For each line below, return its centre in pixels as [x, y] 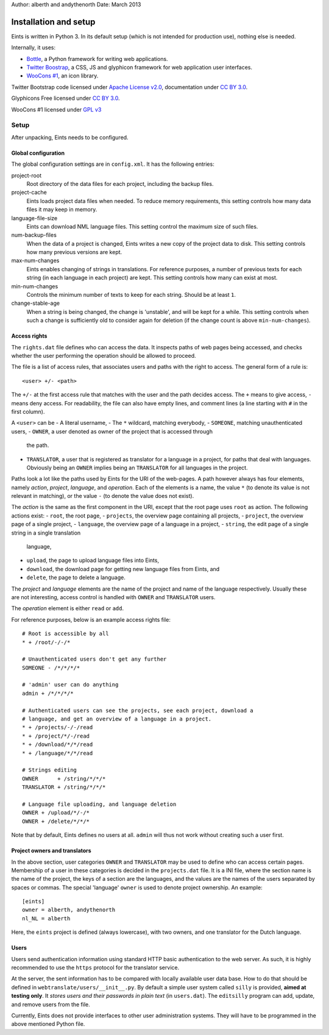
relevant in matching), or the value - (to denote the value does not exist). [103, 496]
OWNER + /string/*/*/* [64, 778]
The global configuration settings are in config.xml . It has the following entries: [113, 164]
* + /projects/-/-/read [58, 727]
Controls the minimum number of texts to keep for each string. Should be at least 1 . [131, 295]
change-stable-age [36, 303]
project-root [27, 175]
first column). [28, 411]
